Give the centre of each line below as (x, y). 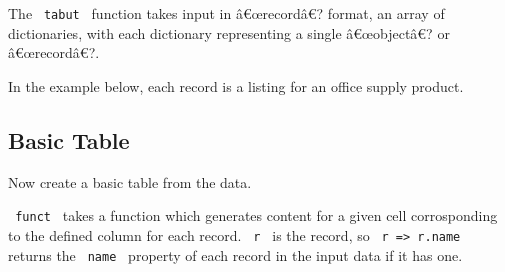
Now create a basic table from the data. (130, 181)
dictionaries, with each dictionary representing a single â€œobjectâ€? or (229, 32)
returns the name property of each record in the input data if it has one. (235, 254)
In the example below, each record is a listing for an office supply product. (236, 85)
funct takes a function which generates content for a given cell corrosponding (256, 215)
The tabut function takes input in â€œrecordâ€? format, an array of (226, 13)
